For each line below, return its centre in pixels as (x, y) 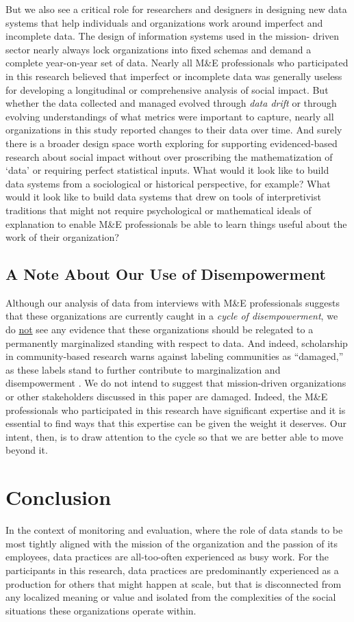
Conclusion (59, 497)
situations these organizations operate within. (101, 610)
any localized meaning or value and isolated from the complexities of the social (171, 597)
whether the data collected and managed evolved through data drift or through (171, 103)
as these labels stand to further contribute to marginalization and (143, 369)
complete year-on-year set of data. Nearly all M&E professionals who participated (177, 63)
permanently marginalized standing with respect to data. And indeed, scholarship (177, 342)
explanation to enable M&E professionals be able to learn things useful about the (176, 223)
